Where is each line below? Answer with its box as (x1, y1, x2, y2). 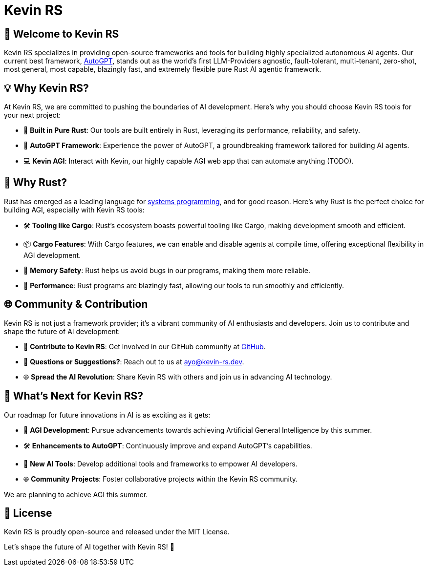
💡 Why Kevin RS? (4, 82, 89, 94)
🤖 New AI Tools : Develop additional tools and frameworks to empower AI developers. (23, 459, 298, 468)
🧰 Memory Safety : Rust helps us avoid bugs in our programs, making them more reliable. (23, 266, 310, 274)
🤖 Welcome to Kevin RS (4, 27, 119, 40)
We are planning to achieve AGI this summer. (4, 490, 148, 499)
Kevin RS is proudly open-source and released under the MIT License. (4, 528, 230, 536)
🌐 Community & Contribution (4, 298, 148, 311)
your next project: (4, 111, 61, 120)
